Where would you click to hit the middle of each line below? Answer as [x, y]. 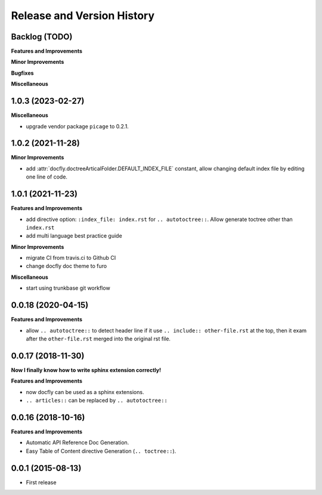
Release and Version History [83, 16]
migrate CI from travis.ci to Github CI [71, 258]
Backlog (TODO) [42, 37]
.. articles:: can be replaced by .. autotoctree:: [97, 401]
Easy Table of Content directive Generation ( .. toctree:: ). [101, 451]
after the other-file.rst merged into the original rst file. [98, 339]
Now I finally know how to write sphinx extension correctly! [86, 370]
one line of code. [47, 177]
